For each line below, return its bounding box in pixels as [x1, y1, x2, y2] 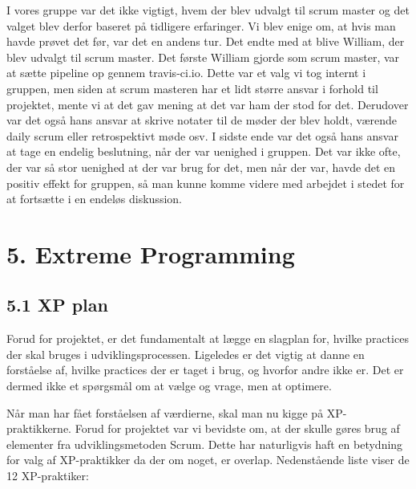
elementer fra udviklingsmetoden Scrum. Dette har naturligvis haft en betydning [6, 435, 403, 452]
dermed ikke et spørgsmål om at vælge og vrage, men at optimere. [6, 377, 332, 394]
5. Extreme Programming [6, 237, 295, 270]
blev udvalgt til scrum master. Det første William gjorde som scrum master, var [6, 48, 400, 65]
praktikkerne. [6, 420, 71, 437]
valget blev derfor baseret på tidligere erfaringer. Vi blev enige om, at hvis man [6, 17, 396, 34]
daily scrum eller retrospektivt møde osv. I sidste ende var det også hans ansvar [6, 127, 398, 144]
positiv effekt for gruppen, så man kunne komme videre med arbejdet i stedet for [6, 174, 405, 191]
